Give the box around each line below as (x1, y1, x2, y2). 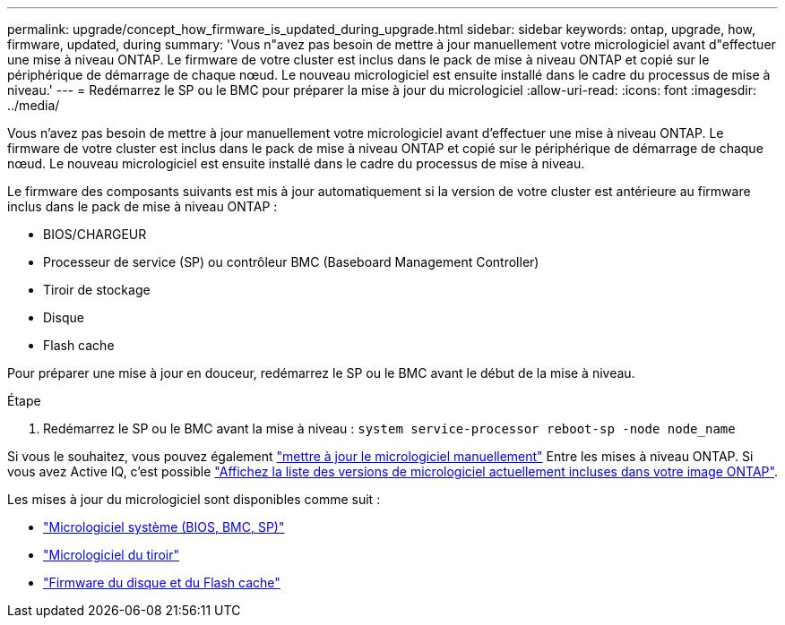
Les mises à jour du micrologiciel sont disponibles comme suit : (7, 492, 381, 507)
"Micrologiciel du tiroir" (43, 547, 180, 562)
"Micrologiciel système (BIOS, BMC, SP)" (43, 519, 285, 535)
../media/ (7, 98, 60, 113)
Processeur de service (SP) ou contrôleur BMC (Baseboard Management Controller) (43, 254, 539, 270)
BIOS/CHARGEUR (43, 227, 147, 242)
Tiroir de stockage (43, 282, 151, 297)
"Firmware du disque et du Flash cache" (43, 575, 280, 590)
